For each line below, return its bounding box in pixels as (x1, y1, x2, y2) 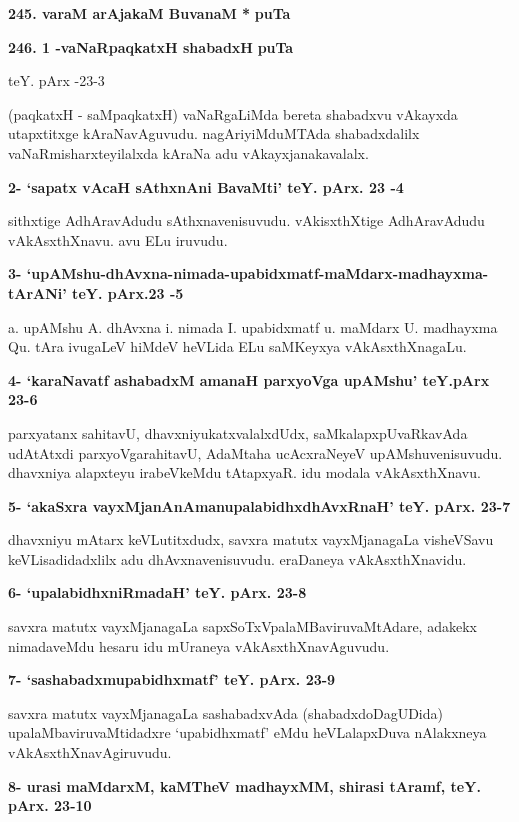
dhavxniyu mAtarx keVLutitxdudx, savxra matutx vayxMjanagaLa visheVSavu (8, 529, 494, 550)
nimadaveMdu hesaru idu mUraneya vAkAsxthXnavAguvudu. (8, 635, 390, 656)
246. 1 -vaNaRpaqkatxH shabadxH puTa (8, 36, 294, 57)
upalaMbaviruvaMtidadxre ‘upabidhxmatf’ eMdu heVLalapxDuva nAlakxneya (8, 722, 487, 743)
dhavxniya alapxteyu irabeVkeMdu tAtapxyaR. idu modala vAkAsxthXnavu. (8, 462, 481, 483)
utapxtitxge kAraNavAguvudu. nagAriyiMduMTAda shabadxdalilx (8, 123, 420, 144)
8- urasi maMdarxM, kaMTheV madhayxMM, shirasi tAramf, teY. (8, 775, 481, 796)
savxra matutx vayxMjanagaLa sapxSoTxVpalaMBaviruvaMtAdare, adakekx (8, 616, 477, 637)
